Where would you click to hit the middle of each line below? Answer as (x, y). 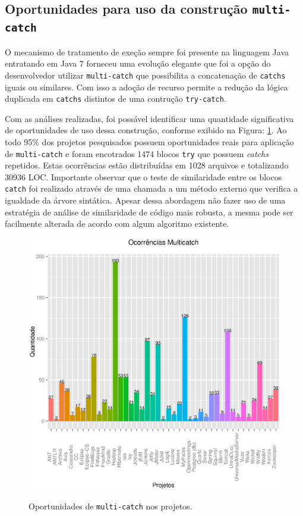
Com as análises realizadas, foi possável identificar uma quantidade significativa (149, 118)
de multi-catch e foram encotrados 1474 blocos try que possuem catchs (137, 153)
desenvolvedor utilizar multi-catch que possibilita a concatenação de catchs (145, 75)
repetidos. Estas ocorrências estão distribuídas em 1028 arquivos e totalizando (147, 165)
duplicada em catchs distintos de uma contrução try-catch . (116, 98)
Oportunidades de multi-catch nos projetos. (111, 506)
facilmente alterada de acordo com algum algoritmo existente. (117, 223)
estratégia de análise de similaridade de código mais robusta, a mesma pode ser (149, 212)
